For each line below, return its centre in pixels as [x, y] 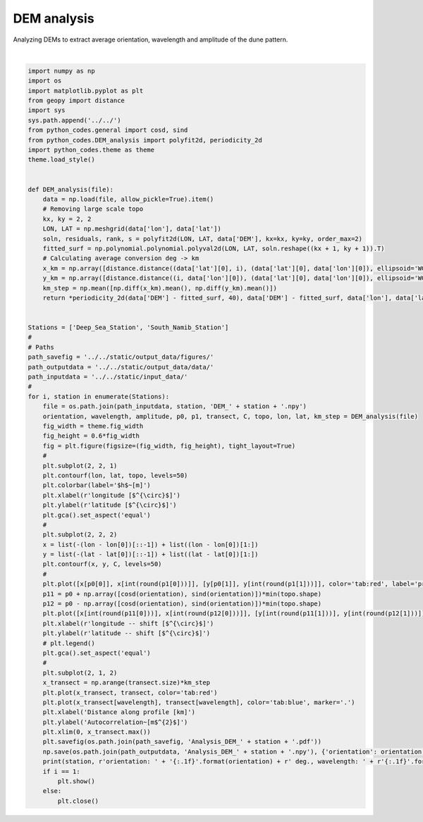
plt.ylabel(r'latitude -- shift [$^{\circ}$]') [127, 633]
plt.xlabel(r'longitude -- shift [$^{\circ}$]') [128, 623]
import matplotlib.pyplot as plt [86, 91]
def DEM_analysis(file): [71, 189]
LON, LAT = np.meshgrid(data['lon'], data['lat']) [132, 229]
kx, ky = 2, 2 [67, 219]
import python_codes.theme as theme [91, 150]
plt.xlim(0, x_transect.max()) [97, 732]
